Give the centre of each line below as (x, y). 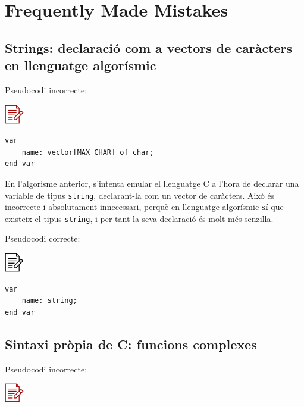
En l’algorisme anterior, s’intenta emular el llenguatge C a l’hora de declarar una (152, 183)
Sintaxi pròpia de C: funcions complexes (131, 344)
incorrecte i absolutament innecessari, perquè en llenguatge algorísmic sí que (144, 207)
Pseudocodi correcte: (43, 238)
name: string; (49, 301)
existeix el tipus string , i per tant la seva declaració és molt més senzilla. (139, 218)
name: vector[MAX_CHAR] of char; (88, 152)
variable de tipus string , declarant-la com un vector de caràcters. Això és (140, 195)
